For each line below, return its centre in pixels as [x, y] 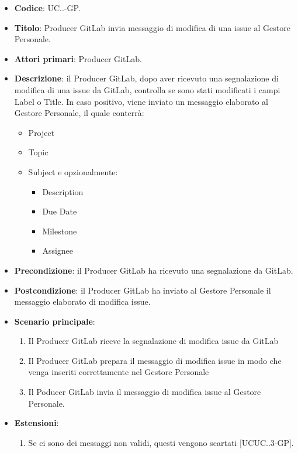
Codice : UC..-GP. [47, 8]
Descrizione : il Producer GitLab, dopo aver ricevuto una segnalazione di [146, 78]
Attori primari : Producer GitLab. [78, 58]
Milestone [60, 231]
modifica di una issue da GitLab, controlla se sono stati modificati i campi [147, 89]
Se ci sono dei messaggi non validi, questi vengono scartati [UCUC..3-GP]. [161, 442]
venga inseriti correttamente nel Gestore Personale [119, 372]
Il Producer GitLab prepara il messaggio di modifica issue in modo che [155, 360]
